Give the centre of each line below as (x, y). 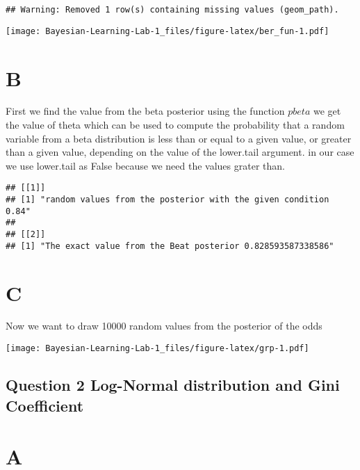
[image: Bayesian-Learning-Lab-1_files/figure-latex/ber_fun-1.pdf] (167, 31)
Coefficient (45, 405)
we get (327, 111)
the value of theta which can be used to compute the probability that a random (175, 125)
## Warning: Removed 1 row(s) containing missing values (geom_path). (172, 10)
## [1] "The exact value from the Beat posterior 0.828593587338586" (170, 246)
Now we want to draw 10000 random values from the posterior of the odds (164, 326)
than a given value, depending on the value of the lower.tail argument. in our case (180, 152)
